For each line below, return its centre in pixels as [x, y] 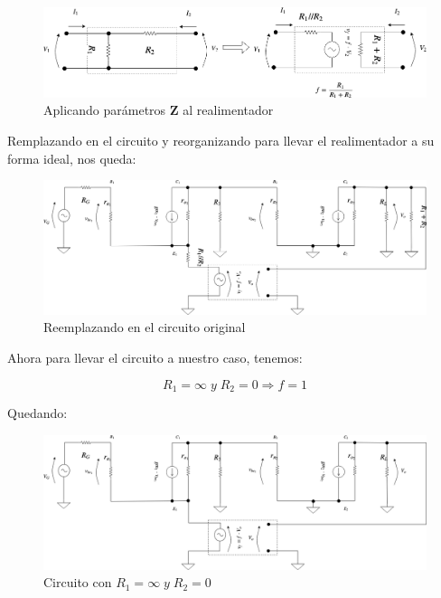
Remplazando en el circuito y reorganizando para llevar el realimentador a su [221, 140]
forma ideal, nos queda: [72, 158]
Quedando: [38, 413]
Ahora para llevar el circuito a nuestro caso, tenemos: [155, 357]
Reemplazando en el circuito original [145, 327]
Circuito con [78, 582]
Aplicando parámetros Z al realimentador [159, 110]
